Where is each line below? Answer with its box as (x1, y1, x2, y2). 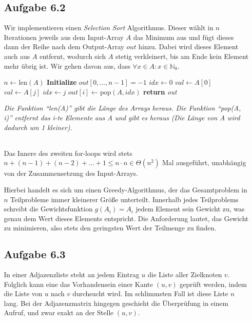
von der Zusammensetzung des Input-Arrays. (4, 168, 138, 178)
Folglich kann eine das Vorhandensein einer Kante (4, 279, 153, 289)
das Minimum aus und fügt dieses (133, 32, 234, 42)
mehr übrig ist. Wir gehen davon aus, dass (4, 60, 131, 71)
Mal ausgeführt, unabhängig (162, 157, 246, 168)
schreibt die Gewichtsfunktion (4, 204, 93, 214)
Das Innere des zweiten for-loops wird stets (4, 148, 133, 158)
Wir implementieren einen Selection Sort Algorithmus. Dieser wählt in (4, 22, 213, 33)
